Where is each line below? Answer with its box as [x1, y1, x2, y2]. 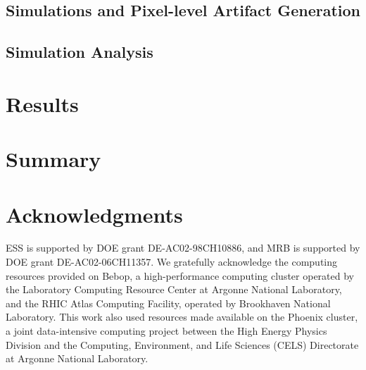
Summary [6, 144, 101, 173]
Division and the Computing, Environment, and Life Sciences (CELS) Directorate [6, 337, 359, 352]
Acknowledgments [6, 199, 183, 228]
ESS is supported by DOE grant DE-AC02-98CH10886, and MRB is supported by [6, 240, 360, 255]
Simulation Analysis [6, 41, 153, 63]
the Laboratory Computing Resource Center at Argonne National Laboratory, [6, 282, 342, 297]
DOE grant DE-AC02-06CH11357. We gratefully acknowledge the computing [6, 254, 338, 269]
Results [6, 89, 79, 118]
